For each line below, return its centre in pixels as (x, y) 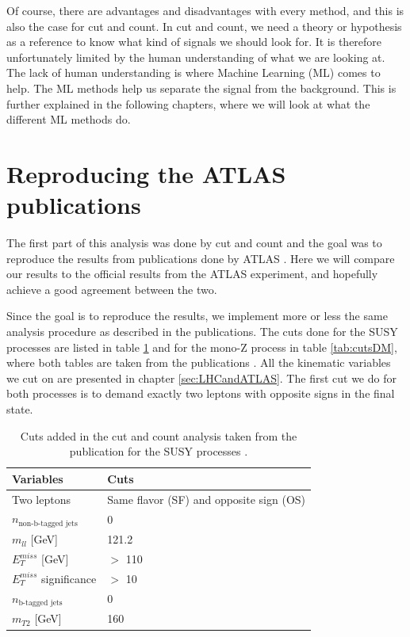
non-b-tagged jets (48, 523)
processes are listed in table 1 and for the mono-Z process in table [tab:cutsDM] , (202, 347)
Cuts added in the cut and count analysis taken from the (159, 435)
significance (69, 578)
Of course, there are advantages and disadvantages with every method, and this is (205, 10)
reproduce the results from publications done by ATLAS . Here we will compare (201, 258)
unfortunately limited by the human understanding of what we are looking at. (196, 57)
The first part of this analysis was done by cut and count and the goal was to (194, 243)
